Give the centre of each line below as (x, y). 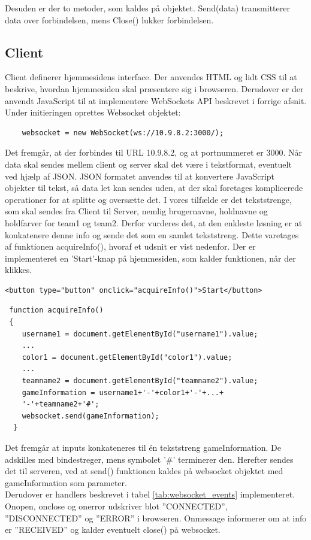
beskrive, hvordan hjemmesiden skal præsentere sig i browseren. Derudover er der (154, 88)
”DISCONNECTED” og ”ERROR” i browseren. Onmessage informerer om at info (156, 518)
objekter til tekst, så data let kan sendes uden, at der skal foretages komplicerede (154, 188)
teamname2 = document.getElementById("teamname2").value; (140, 381)
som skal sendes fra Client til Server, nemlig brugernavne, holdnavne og (136, 211)
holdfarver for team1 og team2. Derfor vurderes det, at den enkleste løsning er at (154, 222)
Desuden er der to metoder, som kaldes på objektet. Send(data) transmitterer (147, 8)
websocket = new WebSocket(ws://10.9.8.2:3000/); (123, 133)
